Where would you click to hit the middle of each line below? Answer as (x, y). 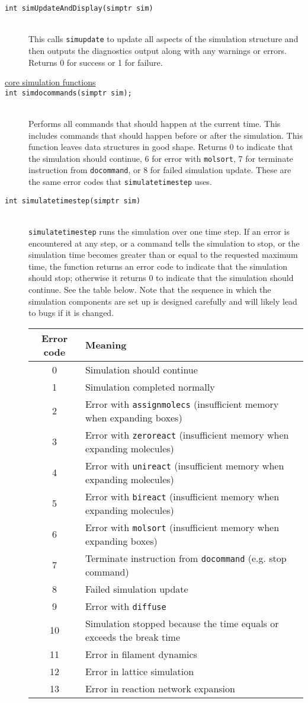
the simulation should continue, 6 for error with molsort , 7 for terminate (161, 158)
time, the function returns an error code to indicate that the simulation (158, 266)
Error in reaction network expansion (160, 688)
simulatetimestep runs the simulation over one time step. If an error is (159, 231)
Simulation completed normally (150, 386)
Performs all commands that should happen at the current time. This (155, 123)
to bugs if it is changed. (71, 313)
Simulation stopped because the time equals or (182, 623)
